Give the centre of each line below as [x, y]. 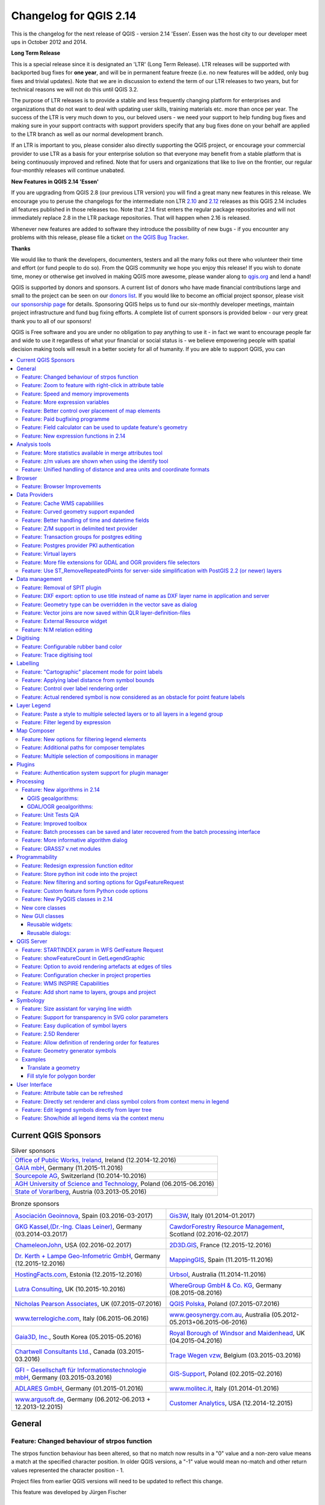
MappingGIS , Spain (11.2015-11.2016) [221, 1260]
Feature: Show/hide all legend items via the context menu [93, 1118]
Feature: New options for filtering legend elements [84, 739]
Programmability [37, 857]
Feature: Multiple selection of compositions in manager [90, 756]
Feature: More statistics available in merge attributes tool [92, 453]
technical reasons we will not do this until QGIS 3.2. [75, 89]
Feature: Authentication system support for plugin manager [95, 773]
